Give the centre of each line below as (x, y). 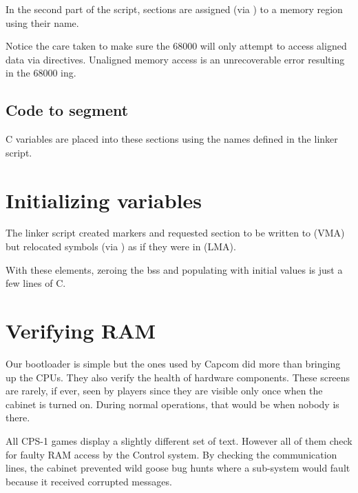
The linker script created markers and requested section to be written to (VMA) (175, 233)
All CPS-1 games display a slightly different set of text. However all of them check (179, 440)
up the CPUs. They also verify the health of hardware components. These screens (178, 377)
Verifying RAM (81, 331)
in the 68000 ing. (41, 73)
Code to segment (67, 110)
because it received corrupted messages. (89, 481)
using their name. (42, 22)
